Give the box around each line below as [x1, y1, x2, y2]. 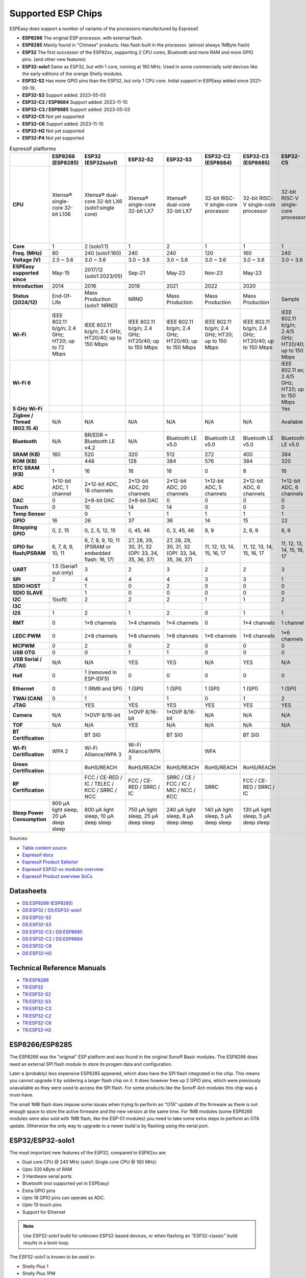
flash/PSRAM [12, 550, 46, 557]
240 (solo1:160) [84, 249, 122, 257]
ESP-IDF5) [84, 675, 110, 682]
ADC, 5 [205, 484, 222, 491]
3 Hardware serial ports [22, 1173, 72, 1179]
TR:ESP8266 [22, 977, 49, 983]
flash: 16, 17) [84, 556, 114, 563]
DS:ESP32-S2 [22, 914, 52, 920]
